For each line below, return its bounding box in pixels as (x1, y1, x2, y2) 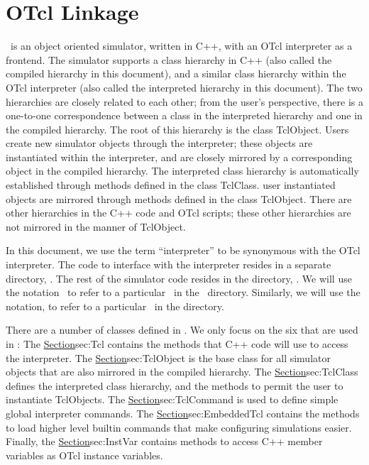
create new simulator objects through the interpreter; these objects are (6, 136, 313, 151)
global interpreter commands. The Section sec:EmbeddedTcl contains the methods (6, 405, 360, 420)
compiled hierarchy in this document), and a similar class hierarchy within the (6, 66, 346, 81)
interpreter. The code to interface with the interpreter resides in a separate (6, 257, 331, 272)
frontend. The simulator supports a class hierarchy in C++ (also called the (6, 52, 332, 67)
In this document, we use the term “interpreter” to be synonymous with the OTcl (6, 243, 360, 258)
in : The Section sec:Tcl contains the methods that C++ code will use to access (6, 337, 348, 351)
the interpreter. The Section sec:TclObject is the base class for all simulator (6, 350, 331, 365)
